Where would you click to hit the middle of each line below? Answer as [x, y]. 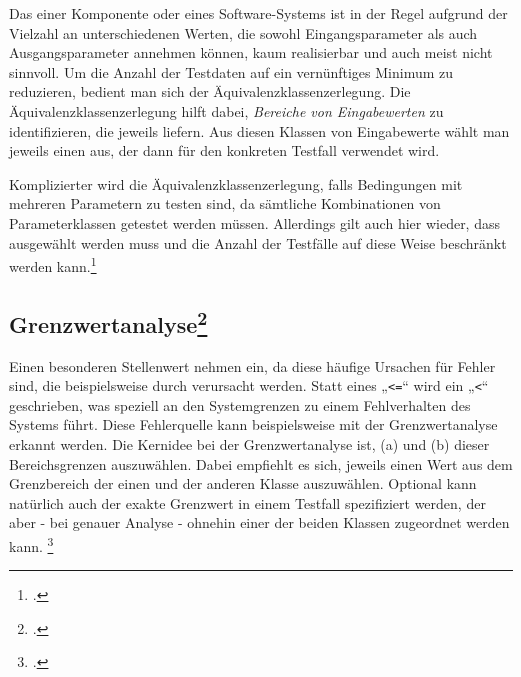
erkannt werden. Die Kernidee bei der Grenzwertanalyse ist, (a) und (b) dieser [249, 444]
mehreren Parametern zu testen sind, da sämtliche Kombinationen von [225, 203]
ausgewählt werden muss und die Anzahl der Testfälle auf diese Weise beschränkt [258, 242]
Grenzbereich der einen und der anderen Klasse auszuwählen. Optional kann [243, 483]
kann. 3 [31, 544]
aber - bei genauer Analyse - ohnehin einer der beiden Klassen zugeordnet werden [259, 522]
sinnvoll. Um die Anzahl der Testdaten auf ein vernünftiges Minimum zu [231, 71]
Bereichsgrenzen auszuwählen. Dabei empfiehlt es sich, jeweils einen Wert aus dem [261, 463]
